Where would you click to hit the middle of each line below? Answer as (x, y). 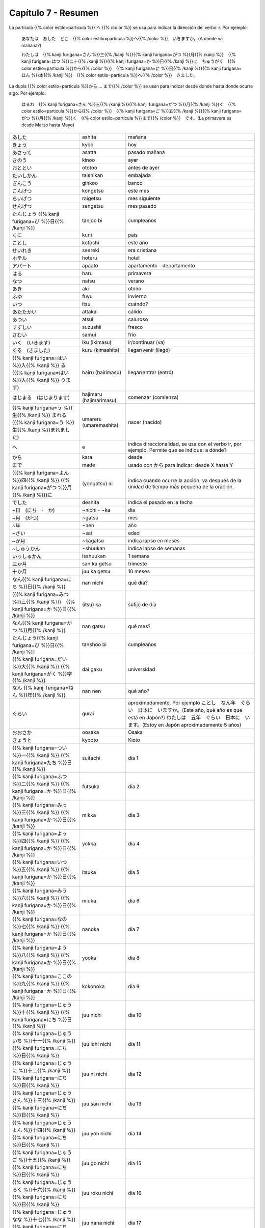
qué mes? (139, 626)
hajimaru (92, 394)
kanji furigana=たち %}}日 (42, 762)
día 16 (135, 1193)
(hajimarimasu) (99, 400)
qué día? (138, 583)
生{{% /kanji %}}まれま (39, 430)
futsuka (91, 786)
